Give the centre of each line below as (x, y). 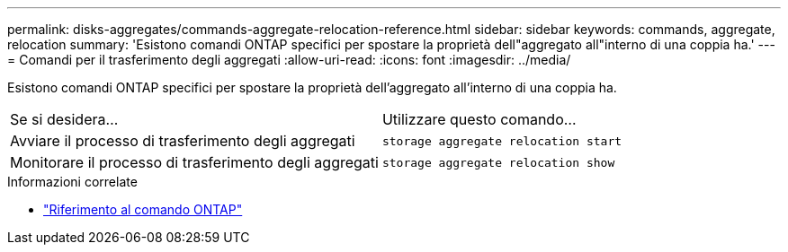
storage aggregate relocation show (498, 162)
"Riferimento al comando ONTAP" (143, 209)
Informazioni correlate (72, 182)
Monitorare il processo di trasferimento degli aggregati (194, 162)
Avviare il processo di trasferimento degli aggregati (183, 141)
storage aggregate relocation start (502, 141)
